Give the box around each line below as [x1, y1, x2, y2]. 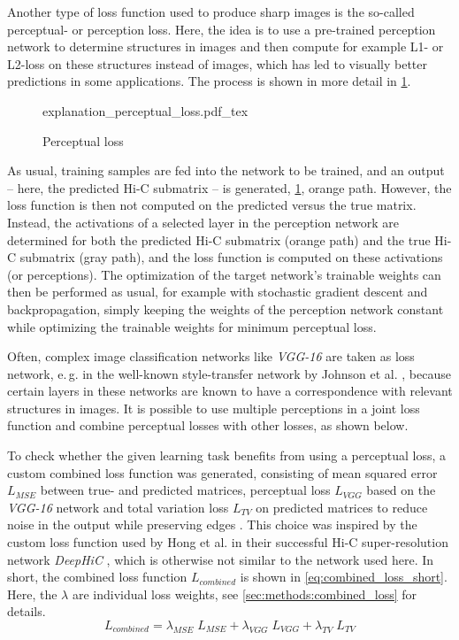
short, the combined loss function [7, 567, 187, 586]
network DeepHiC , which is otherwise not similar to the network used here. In [7, 550, 434, 568]
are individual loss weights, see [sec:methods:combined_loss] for [72, 584, 417, 603]
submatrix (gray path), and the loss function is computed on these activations [19, 248, 443, 266]
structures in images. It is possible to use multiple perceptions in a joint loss [7, 398, 420, 417]
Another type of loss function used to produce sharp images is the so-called [7, 3, 415, 20]
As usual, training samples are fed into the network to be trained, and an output [7, 161, 445, 180]
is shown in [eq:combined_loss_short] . [240, 567, 448, 586]
